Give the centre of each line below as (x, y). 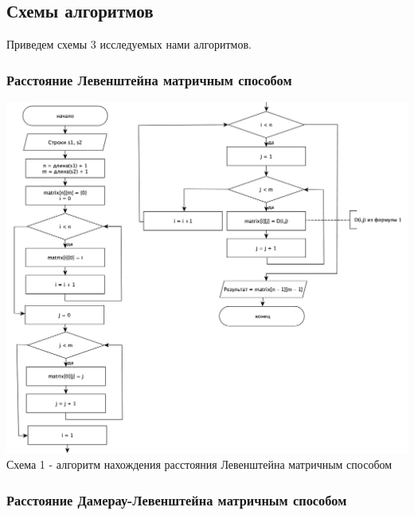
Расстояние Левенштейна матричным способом (149, 79)
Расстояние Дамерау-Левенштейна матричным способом (177, 499)
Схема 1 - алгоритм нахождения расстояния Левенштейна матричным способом (199, 464)
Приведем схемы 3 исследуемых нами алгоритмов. (129, 44)
